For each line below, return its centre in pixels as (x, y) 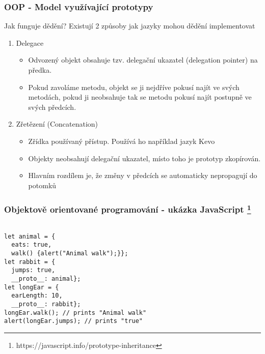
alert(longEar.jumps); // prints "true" (74, 321)
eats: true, (32, 245)
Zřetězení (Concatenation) (57, 124)
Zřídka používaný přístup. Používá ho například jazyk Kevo (122, 141)
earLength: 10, (37, 296)
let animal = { (30, 236)
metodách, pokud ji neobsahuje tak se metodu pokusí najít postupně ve (140, 97)
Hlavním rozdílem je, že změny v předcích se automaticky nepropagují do (143, 175)
